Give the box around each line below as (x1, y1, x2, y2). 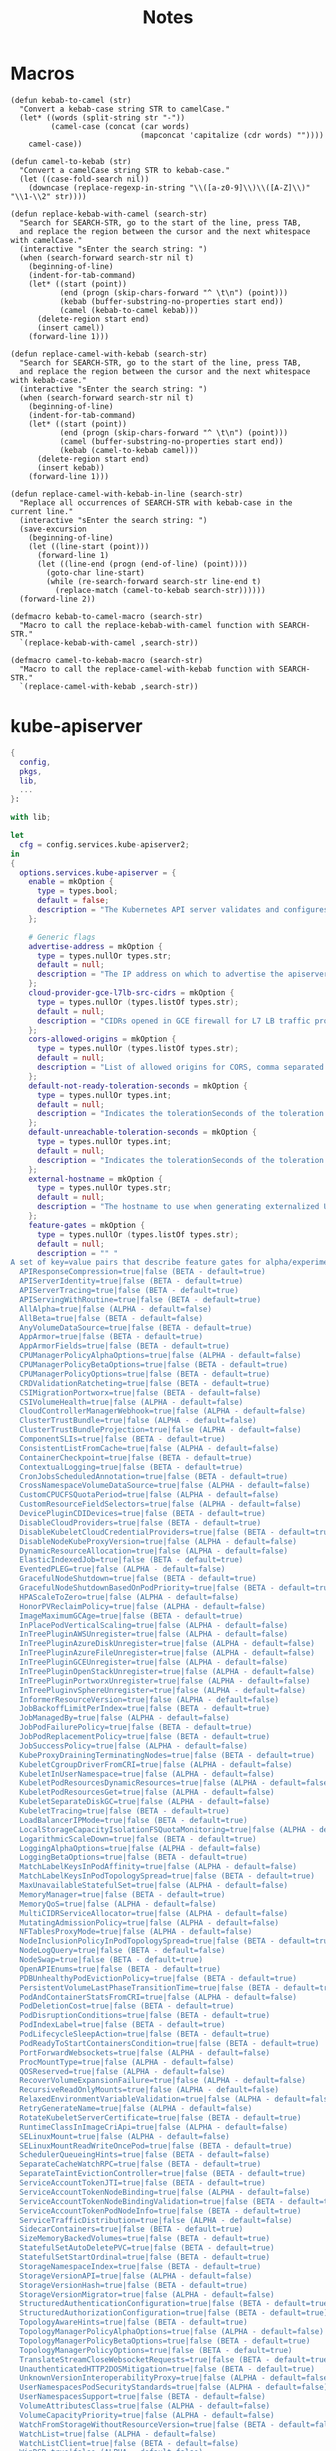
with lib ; (10, 812, 52, 823)
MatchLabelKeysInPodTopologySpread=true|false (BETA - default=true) (19, 1871, 315, 1881)
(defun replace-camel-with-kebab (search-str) (10, 349, 208, 359)
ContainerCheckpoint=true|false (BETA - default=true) (19, 1452, 253, 1463)
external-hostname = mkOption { (28, 1174, 163, 1184)
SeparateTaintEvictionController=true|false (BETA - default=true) (19, 2169, 307, 2179)
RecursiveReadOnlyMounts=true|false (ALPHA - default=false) (19, 2085, 280, 2095)
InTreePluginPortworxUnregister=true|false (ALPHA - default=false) (19, 1676, 311, 1686)
